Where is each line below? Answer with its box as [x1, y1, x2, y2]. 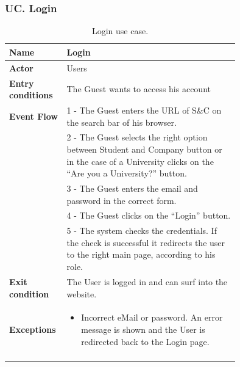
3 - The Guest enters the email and [66, 182, 198, 194]
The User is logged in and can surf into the [66, 275, 228, 288]
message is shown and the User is [81, 322, 205, 335]
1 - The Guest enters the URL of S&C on [66, 103, 222, 116]
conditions [9, 89, 53, 101]
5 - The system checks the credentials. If [66, 224, 217, 237]
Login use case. [91, 24, 149, 37]
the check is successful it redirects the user [66, 236, 225, 249]
